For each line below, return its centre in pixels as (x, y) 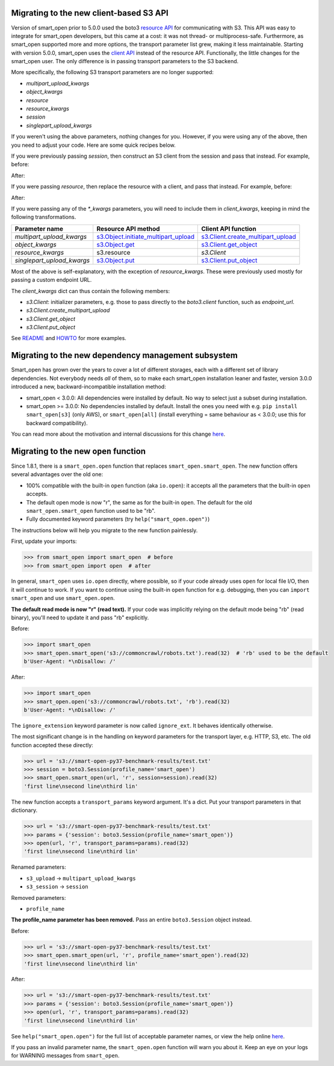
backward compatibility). (57, 423)
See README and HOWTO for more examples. (69, 338)
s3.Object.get (116, 244)
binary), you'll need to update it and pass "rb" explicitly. (80, 618)
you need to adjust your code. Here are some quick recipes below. (93, 145)
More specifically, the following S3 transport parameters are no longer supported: (112, 72)
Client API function (229, 229)
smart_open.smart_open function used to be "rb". (91, 510)
